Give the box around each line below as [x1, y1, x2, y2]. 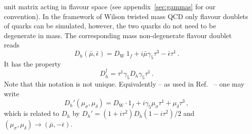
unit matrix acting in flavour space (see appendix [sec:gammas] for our [4, 1, 216, 11]
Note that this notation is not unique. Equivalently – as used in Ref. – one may [4, 79, 245, 89]
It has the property [4, 58, 61, 68]
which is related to [4, 108, 59, 118]
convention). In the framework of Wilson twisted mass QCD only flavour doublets [4, 11, 248, 21]
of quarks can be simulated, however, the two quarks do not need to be [4, 21, 216, 31]
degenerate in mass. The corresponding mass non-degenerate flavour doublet [4, 30, 232, 40]
